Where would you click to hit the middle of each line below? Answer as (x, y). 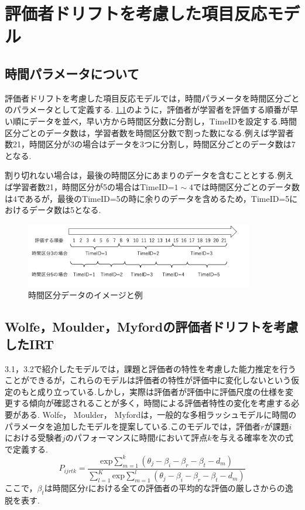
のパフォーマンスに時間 (110, 438)
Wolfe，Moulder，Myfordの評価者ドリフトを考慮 (152, 327)
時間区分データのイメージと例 (85, 295)
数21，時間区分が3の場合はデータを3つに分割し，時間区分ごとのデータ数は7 (150, 144)
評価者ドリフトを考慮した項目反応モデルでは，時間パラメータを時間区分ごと (152, 98)
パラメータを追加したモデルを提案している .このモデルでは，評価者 (133, 426)
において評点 (183, 438)
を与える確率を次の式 (253, 438)
